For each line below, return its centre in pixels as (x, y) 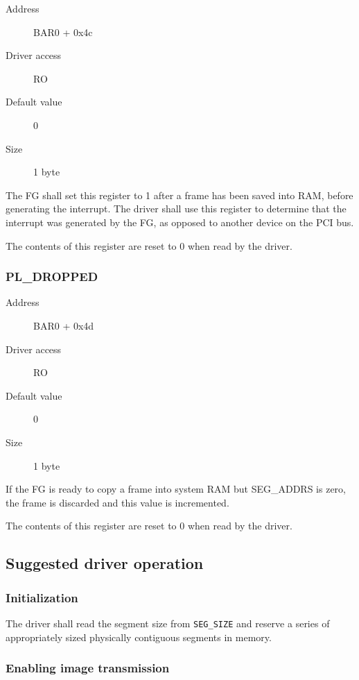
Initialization (42, 597)
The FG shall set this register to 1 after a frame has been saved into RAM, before (179, 195)
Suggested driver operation (105, 563)
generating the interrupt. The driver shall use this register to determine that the (176, 209)
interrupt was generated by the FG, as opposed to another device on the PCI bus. (180, 222)
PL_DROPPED (52, 277)
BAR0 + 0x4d (64, 325)
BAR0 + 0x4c (63, 32)
